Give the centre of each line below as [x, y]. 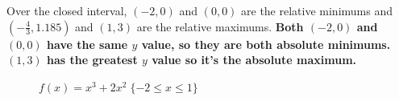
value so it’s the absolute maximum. [254, 60]
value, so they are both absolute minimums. [266, 44]
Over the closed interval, [67, 10]
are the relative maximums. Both [220, 26]
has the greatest [92, 60]
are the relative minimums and [317, 10]
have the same [87, 44]
